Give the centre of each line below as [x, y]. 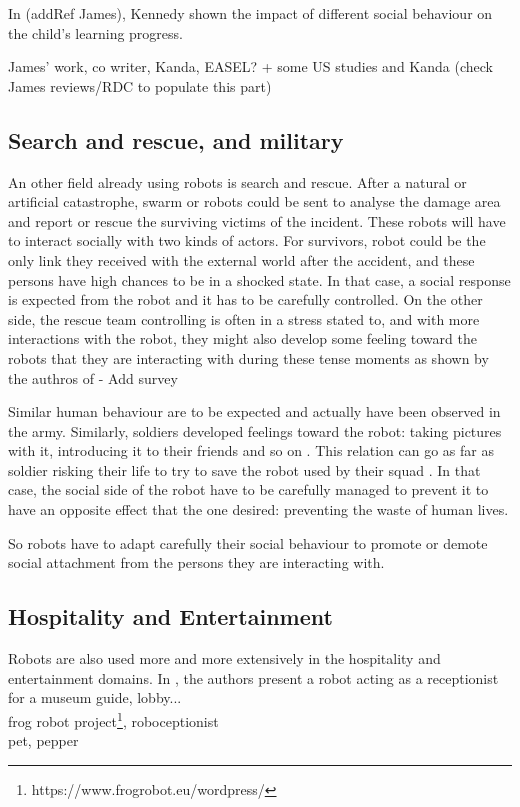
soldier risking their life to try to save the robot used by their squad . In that [244, 469]
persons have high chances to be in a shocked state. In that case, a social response [259, 279]
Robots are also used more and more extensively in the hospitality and [224, 658]
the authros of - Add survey [93, 377]
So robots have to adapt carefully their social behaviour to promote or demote [248, 542]
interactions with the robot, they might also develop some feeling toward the [242, 338]
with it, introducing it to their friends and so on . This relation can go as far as [251, 450]
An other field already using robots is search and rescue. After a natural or [237, 181]
